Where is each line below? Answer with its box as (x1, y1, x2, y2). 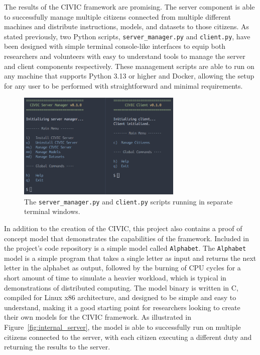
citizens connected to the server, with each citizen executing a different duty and (4, 331, 252, 342)
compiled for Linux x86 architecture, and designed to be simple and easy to (4, 292, 236, 303)
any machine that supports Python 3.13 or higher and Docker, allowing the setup (4, 70, 254, 81)
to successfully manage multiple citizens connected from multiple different (4, 11, 231, 22)
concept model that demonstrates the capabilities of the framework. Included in (4, 233, 249, 243)
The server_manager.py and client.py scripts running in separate (24, 196, 233, 206)
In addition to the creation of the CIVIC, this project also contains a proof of (4, 223, 242, 234)
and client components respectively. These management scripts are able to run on (4, 60, 254, 71)
